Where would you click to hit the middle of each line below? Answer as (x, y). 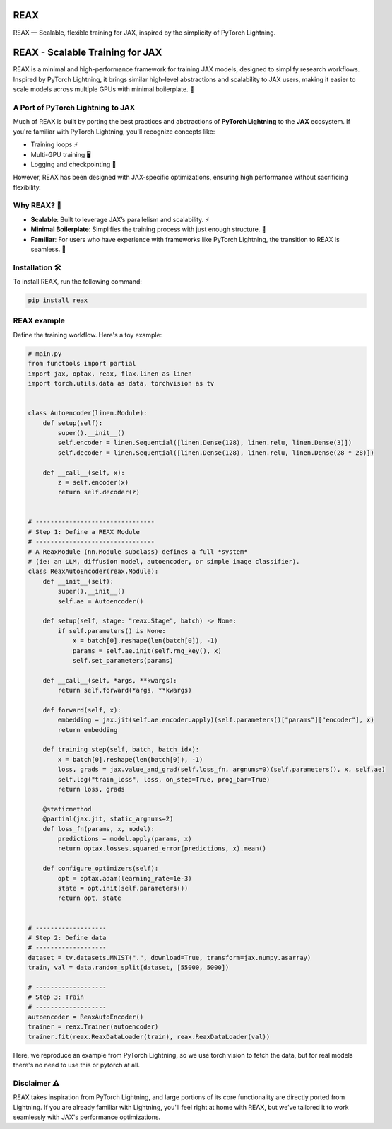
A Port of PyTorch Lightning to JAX (74, 108)
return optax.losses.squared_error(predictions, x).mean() (162, 849)
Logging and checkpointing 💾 (73, 164)
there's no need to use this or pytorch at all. (77, 1065)
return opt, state (89, 898)
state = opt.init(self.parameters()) (123, 888)
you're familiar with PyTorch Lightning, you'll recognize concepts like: (114, 132)
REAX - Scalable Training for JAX (88, 53)
